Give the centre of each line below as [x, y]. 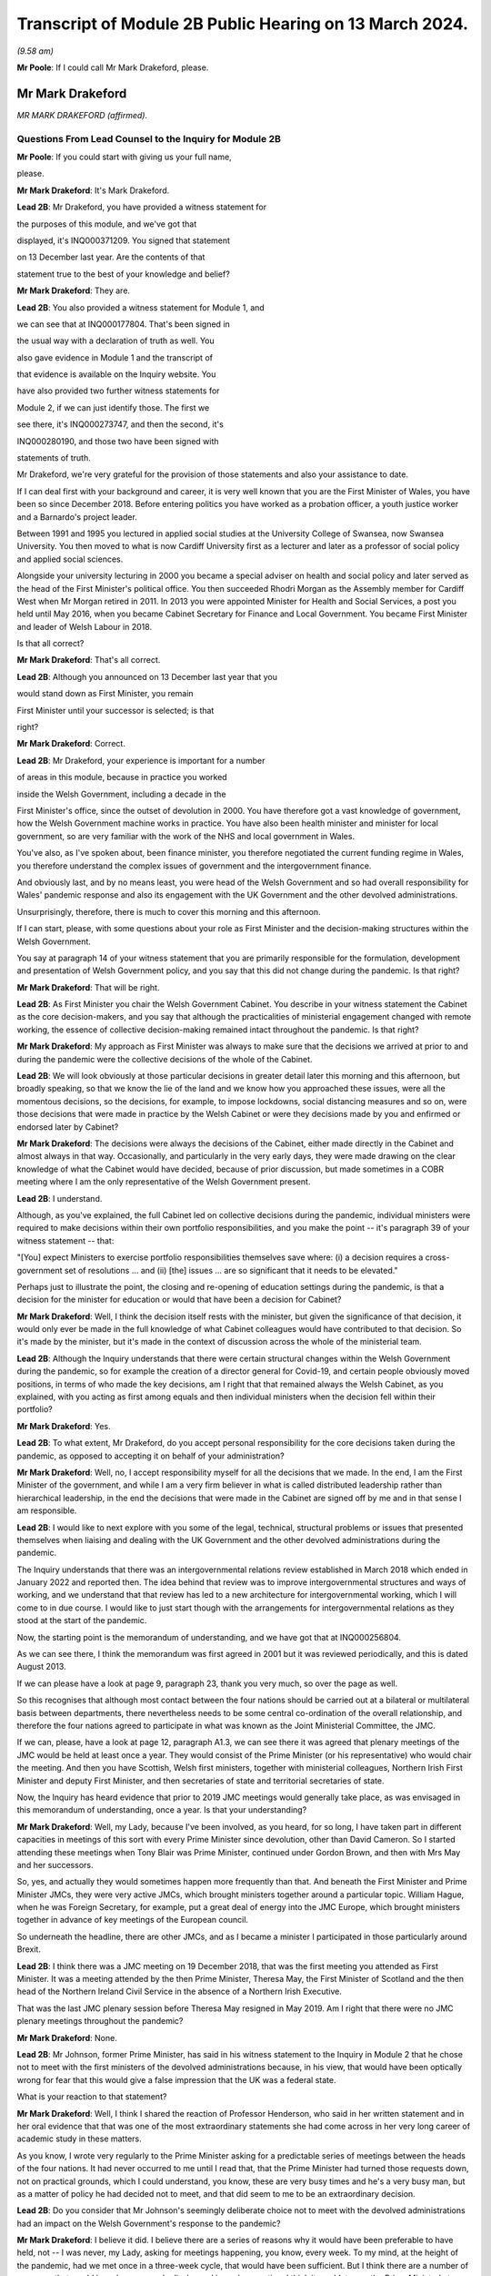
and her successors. [55, 1864]
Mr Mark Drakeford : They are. [74, 290]
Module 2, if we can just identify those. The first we [113, 407]
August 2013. [42, 1667]
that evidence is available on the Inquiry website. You [116, 374]
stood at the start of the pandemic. [82, 1621]
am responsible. [47, 1510]
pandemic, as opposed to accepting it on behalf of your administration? [151, 1456]
